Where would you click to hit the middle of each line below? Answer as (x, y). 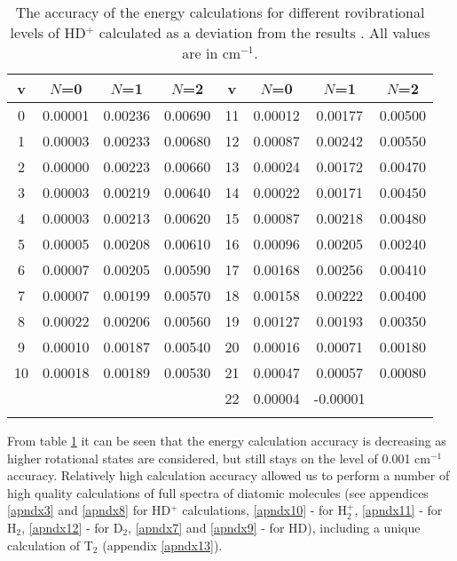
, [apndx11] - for (398, 510)
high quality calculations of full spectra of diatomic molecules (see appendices (218, 492)
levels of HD (48, 32)
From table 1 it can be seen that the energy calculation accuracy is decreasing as (227, 440)
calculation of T (50, 545)
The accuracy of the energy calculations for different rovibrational (220, 12)
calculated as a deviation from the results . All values (264, 32)
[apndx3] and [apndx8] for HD (89, 510)
